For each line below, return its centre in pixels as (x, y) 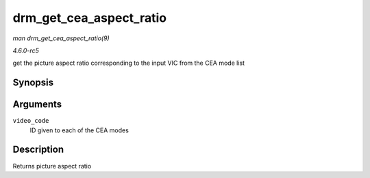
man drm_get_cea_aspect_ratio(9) (61, 38)
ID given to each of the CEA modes (79, 130)
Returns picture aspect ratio (52, 166)
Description (38, 150)
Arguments (37, 105)
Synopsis (33, 83)
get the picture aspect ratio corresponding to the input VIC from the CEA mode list (129, 63)
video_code (31, 121)
